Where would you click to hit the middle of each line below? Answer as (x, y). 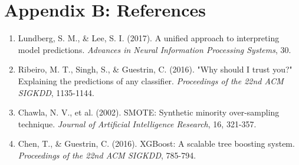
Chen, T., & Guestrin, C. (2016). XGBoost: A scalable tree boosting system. (156, 143)
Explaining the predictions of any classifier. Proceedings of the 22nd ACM (151, 80)
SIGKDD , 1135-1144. (56, 92)
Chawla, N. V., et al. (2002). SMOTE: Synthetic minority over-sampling (149, 112)
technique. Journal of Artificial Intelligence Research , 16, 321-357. (137, 123)
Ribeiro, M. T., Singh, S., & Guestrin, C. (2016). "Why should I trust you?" (155, 69)
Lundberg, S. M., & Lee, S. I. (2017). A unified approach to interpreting (149, 38)
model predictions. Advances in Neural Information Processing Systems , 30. (155, 49)
